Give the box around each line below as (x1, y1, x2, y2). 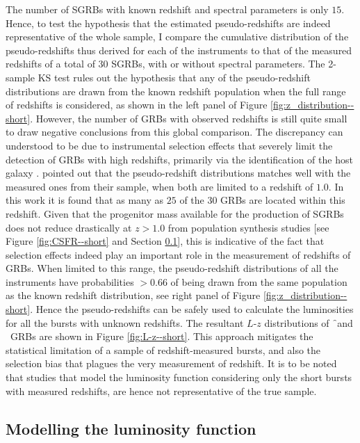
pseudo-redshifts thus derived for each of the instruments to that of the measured (6, 42, 352, 57)
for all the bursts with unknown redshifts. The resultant (6, 315, 244, 330)
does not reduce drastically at (6, 220, 132, 234)
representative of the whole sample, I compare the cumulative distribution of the (6, 29, 349, 44)
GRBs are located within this (220, 193, 345, 207)
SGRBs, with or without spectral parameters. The (111, 56, 325, 71)
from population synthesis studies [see (167, 220, 329, 234)
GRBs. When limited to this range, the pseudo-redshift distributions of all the (6, 261, 338, 275)
